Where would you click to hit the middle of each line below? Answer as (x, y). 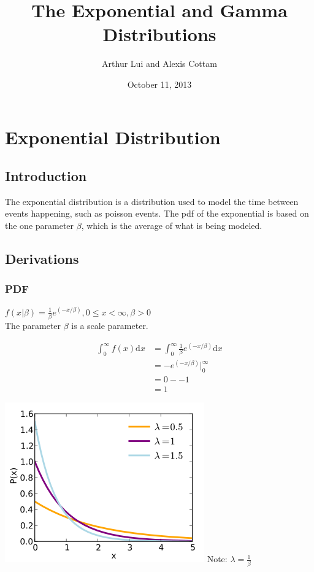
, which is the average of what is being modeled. (172, 226)
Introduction (46, 176)
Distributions (159, 34)
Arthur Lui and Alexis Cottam (159, 64)
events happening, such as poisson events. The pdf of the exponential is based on (157, 213)
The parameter (33, 325)
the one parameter (40, 226)
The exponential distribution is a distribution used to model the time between (152, 201)
